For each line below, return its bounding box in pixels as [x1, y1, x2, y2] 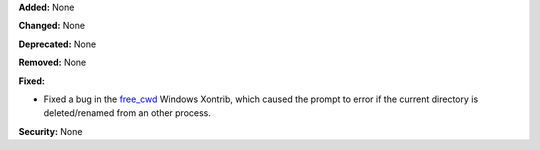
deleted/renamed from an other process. [43, 107, 212, 119]
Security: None [18, 125, 83, 137]
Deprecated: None [18, 38, 97, 50]
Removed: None [18, 56, 87, 69]
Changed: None [18, 20, 85, 32]
